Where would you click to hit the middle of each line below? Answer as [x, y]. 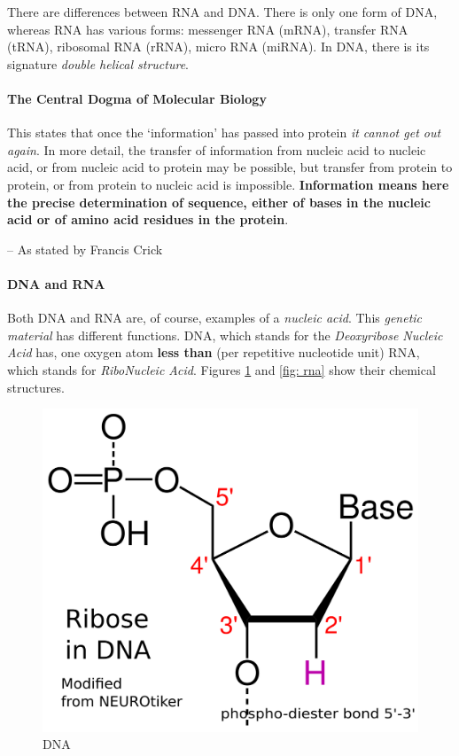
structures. [36, 387]
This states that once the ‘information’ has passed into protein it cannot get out [224, 132]
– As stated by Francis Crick [85, 249]
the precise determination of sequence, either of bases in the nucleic [219, 202]
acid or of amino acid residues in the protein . [148, 219]
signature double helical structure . [98, 63]
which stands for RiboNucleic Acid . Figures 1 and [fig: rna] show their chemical [222, 369]
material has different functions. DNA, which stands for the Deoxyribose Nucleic [225, 335]
